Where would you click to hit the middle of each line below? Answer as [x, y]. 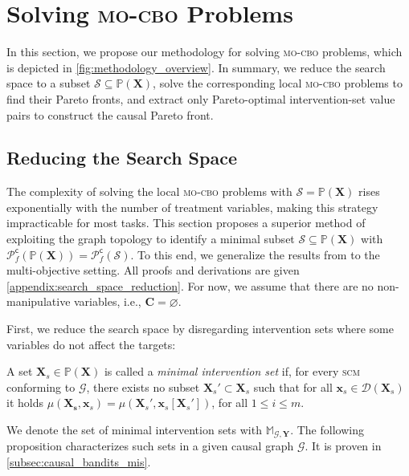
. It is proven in [343, 446]
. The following [327, 430]
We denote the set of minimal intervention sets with [134, 430]
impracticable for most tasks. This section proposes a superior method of [186, 223]
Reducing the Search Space [122, 158]
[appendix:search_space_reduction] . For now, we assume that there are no [190, 285]
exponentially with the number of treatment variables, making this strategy [192, 207]
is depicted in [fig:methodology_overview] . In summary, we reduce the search [196, 67]
